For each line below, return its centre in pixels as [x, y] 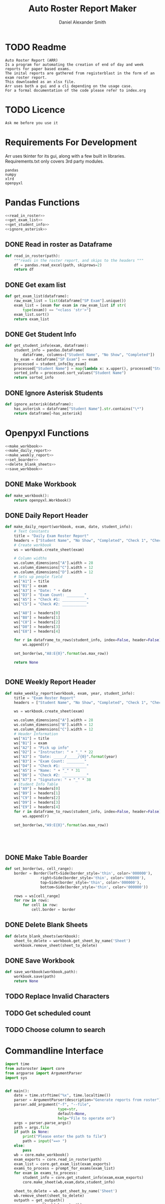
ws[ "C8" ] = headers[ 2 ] [37, 622]
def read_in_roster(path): [33, 256]
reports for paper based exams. [38, 69]
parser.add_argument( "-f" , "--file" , [53, 1105]
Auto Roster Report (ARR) [31, 60]
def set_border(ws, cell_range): [39, 869]
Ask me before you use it [31, 123]
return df [24, 270]
